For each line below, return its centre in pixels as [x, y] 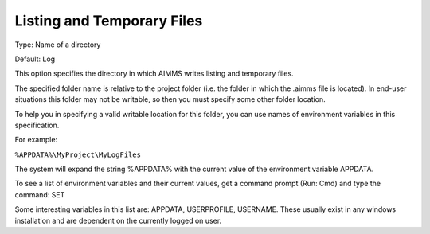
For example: [36, 140]
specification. [37, 125]
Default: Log [35, 59]
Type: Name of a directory [58, 45]
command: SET [40, 194]
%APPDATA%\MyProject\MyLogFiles [78, 154]
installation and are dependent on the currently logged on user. [118, 220]
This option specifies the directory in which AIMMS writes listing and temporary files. [154, 74]
